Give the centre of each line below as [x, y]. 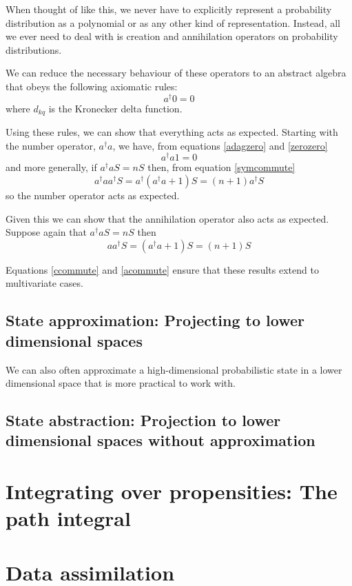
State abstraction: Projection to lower [143, 420]
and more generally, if [51, 167]
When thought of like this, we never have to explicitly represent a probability [169, 9]
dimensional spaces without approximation [161, 440]
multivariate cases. [44, 283]
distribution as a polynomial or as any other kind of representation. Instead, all [173, 22]
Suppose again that [46, 232]
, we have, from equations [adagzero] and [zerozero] [220, 145]
